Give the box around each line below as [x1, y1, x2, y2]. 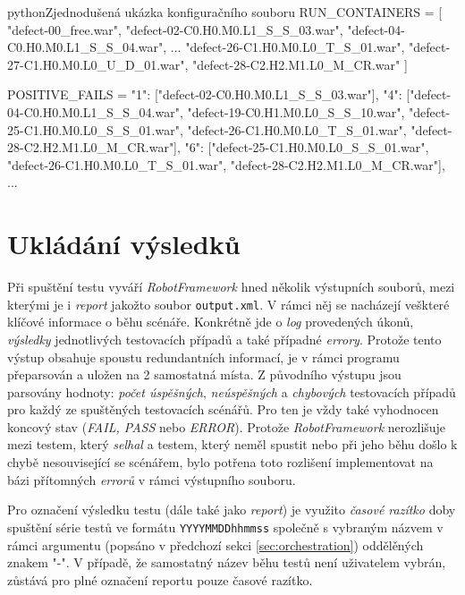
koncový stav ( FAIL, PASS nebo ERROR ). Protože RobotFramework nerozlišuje [7, 417, 446, 436]
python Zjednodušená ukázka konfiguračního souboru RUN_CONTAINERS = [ [7, 3, 443, 21]
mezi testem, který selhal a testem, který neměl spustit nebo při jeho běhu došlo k [7, 435, 458, 454]
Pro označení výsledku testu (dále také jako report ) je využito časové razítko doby [7, 500, 456, 519]
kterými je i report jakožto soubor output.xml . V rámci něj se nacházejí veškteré [7, 294, 450, 313]
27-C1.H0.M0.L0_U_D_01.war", [7, 55, 189, 73]
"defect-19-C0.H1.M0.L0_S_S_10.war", [187, 102, 405, 121]
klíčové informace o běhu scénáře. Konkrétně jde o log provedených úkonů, [7, 312, 414, 331]
